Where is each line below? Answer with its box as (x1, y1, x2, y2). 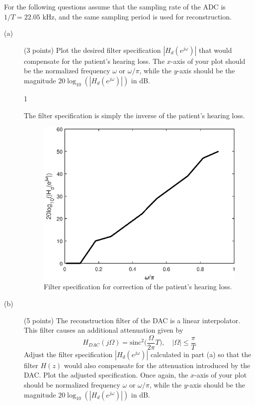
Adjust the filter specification (24, 349, 113, 359)
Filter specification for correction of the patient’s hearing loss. (44, 281, 232, 292)
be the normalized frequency (24, 65, 110, 76)
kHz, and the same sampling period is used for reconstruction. (42, 11, 232, 21)
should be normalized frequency (24, 379, 120, 390)
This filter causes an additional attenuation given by (24, 325, 183, 335)
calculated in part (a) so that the (150, 349, 252, 359)
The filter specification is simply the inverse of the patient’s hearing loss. (24, 110, 245, 120)
